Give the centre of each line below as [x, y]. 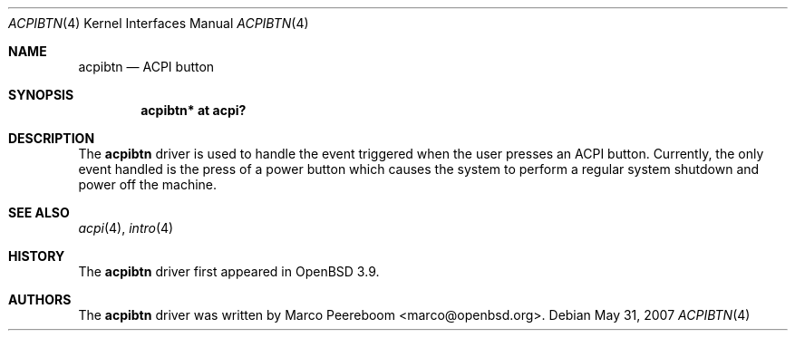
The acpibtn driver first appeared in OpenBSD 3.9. [229, 271]
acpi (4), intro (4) [126, 228]
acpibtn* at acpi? [194, 110]
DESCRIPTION [52, 138]
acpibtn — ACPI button [146, 67]
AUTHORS [40, 299]
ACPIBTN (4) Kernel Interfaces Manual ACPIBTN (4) [159, 23]
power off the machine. [148, 184]
